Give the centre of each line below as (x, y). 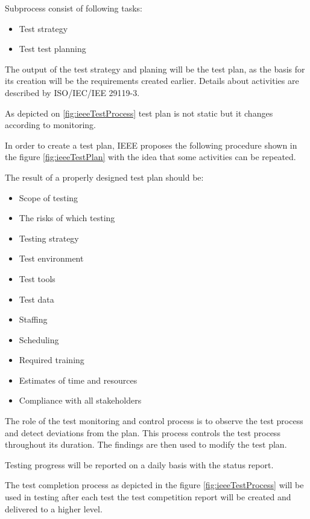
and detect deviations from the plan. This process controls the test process (143, 432)
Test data (36, 299)
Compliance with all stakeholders (80, 400)
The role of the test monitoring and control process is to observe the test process (154, 421)
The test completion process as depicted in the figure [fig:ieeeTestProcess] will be (154, 485)
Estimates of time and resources (78, 380)
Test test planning (52, 49)
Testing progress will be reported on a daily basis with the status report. (139, 464)
